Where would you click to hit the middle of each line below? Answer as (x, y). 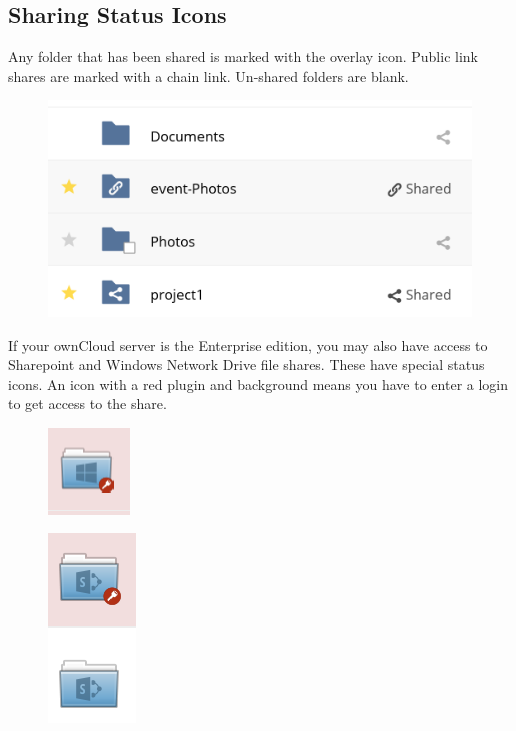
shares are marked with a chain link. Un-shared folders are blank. (208, 75)
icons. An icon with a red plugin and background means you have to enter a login (258, 383)
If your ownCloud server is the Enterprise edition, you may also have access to (248, 344)
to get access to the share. (87, 403)
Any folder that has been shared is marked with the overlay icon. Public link (243, 56)
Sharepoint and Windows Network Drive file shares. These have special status (246, 364)
